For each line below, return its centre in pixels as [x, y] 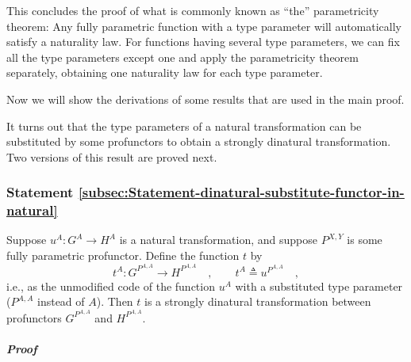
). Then [115, 301]
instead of [61, 301]
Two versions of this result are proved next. [112, 156]
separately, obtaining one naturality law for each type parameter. [165, 72]
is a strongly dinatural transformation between [258, 301]
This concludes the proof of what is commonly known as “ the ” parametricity [193, 10]
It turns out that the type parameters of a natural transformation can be [184, 126]
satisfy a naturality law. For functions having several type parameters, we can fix [203, 42]
